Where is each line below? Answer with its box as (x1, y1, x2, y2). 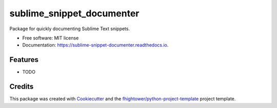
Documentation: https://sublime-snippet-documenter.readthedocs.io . (22, 42, 169, 48)
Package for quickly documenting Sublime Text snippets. (9, 26, 130, 32)
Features (9, 55, 38, 64)
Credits (9, 82, 34, 91)
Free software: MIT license (22, 35, 79, 41)
